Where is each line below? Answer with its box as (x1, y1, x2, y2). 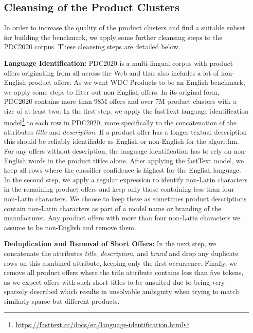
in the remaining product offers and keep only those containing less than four (4, 184, 234, 194)
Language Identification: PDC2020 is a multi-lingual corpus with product (4, 58, 233, 68)
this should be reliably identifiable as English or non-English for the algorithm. (4, 136, 239, 146)
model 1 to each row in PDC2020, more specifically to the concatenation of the (4, 116, 237, 127)
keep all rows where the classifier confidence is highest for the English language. (4, 165, 241, 175)
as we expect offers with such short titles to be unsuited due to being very (4, 276, 225, 287)
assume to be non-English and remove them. (4, 222, 136, 232)
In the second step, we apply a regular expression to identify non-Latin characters (4, 174, 248, 184)
